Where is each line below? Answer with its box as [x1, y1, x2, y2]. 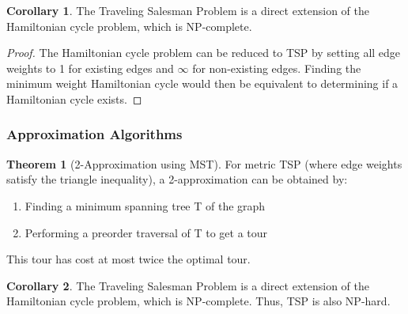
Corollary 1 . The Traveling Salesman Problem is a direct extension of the [6, 2, 369, 18]
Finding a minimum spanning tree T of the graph [25, 197, 266, 214]
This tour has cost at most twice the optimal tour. [6, 251, 251, 267]
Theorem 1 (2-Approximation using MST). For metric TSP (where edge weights [6, 155, 402, 172]
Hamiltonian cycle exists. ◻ [6, 90, 142, 107]
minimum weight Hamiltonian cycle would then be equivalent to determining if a [6, 75, 399, 92]
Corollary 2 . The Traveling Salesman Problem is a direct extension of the [6, 277, 369, 293]
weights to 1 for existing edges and [6, 59, 174, 76]
